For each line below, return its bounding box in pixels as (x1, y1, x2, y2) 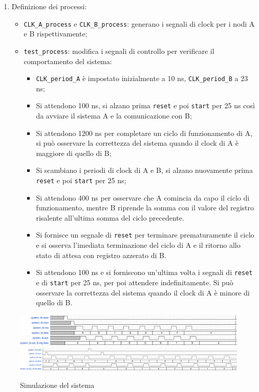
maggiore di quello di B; (36, 147, 112, 158)
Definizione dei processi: (11, 1, 87, 11)
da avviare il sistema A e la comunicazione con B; (36, 110, 192, 121)
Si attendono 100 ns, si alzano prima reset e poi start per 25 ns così (36, 100, 255, 111)
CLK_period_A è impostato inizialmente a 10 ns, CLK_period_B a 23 (36, 73, 248, 84)
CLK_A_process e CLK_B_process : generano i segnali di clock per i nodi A (24, 18, 255, 29)
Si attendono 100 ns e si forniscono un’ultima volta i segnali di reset (36, 267, 253, 278)
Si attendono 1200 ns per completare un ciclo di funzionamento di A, (36, 127, 252, 138)
